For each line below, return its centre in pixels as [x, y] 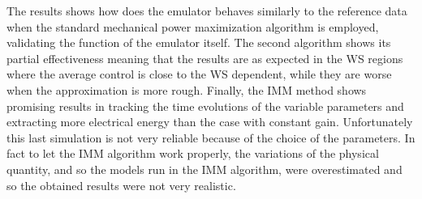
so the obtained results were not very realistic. [121, 185]
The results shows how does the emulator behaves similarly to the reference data [207, 11]
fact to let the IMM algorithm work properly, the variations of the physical [193, 153]
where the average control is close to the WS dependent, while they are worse [199, 74]
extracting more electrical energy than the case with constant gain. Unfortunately [210, 122]
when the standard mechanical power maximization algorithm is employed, [193, 26]
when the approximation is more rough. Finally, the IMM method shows [187, 89]
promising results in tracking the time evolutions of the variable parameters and [205, 106]
